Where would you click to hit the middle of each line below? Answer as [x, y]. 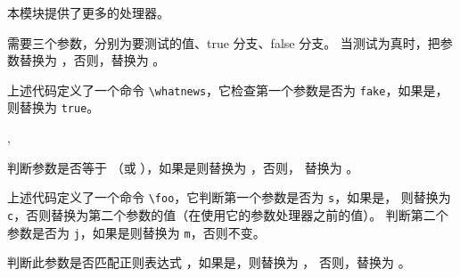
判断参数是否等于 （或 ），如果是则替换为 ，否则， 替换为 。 [183, 167]
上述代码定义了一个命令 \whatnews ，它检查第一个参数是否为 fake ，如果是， [228, 90]
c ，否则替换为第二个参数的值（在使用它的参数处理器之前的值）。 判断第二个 [228, 214]
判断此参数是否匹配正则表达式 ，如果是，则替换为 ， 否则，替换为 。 [209, 262]
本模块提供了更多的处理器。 [88, 12]
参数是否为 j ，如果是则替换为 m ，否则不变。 [136, 232]
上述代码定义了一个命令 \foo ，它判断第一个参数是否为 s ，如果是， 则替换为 [229, 197]
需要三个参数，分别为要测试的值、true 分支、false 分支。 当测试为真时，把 [224, 42]
